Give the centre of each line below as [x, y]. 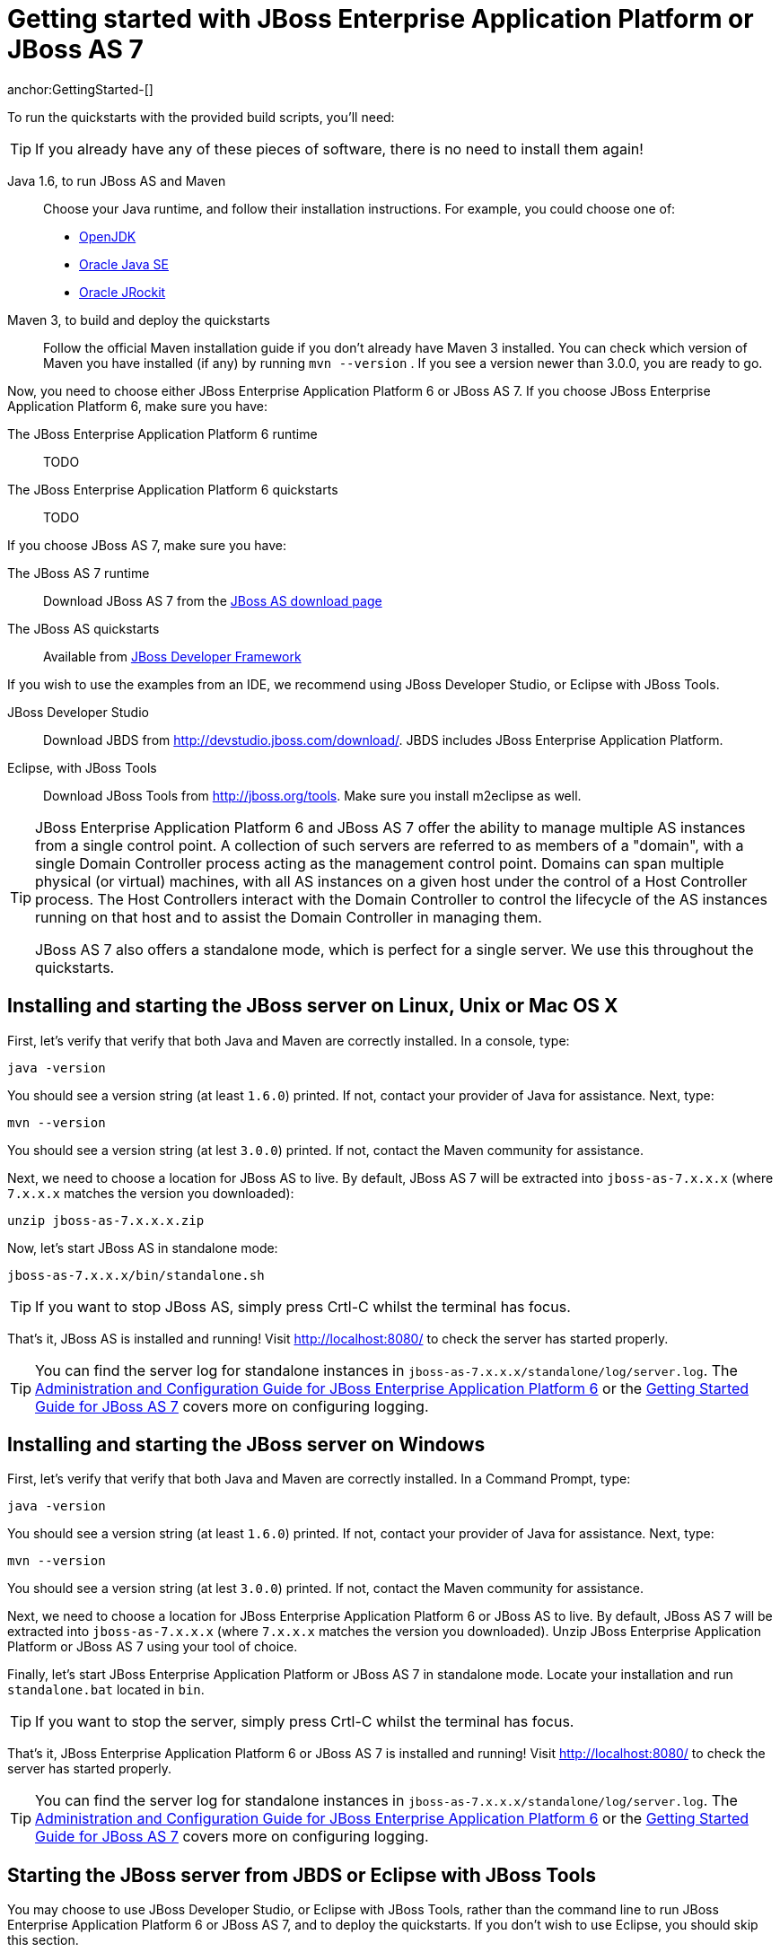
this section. [43, 1940]
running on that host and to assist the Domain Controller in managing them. [289, 917]
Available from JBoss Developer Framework [172, 656]
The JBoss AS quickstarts [83, 628]
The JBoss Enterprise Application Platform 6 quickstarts [173, 489]
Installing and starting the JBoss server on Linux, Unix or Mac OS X [313, 1006]
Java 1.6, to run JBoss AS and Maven [117, 180]
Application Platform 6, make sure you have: [137, 406]
